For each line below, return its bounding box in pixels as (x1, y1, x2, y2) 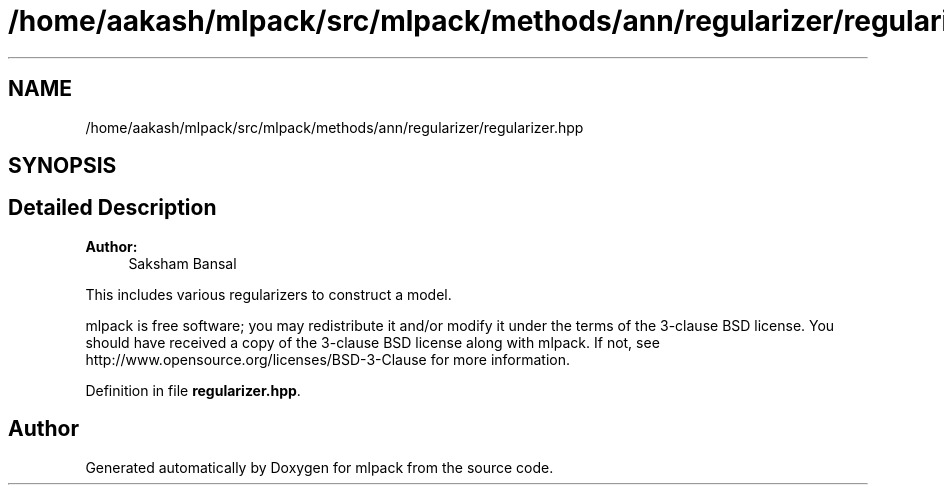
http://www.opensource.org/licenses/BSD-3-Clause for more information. (85, 350, 570, 368)
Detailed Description (8, 195, 217, 221)
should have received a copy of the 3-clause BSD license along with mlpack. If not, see (85, 333, 660, 351)
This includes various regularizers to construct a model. (85, 285, 452, 303)
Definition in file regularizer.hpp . (85, 381, 301, 399)
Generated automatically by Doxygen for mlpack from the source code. (85, 458, 554, 476)
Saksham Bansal (128, 254, 237, 272)
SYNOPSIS (8, 153, 117, 179)
